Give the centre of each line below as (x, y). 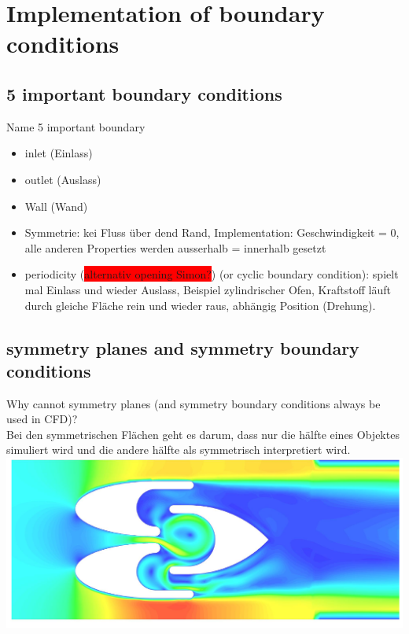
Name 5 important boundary (76, 126)
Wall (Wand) (56, 206)
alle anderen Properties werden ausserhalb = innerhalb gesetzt (175, 247)
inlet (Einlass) (59, 153)
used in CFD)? (42, 419)
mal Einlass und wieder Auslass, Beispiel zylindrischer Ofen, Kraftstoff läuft (208, 289)
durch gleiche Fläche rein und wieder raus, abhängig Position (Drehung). (200, 305)
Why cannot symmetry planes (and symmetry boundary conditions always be (193, 403)
